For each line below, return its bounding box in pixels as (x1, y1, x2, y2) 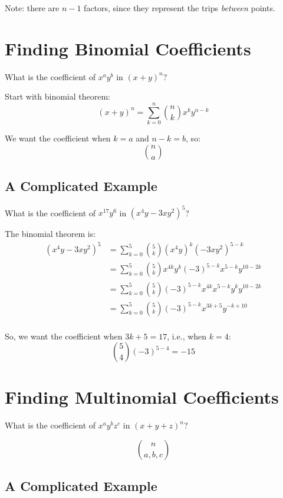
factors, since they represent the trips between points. (84, 2, 275, 14)
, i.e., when (167, 329, 207, 342)
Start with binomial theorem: (5, 90, 110, 103)
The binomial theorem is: (5, 227, 96, 240)
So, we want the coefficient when (5, 329, 123, 342)
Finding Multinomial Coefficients (5, 385, 279, 409)
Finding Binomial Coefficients (5, 36, 251, 60)
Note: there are (5, 2, 60, 14)
